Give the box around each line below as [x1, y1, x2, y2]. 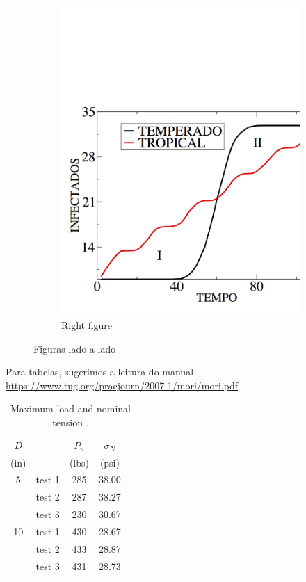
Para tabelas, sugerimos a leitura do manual [6, 364, 194, 379]
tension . [52, 414, 89, 429]
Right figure [61, 317, 112, 332]
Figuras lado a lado [33, 341, 116, 355]
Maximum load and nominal [10, 401, 131, 416]
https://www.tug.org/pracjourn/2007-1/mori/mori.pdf [6, 378, 239, 392]
